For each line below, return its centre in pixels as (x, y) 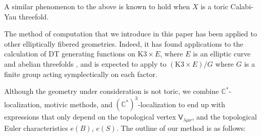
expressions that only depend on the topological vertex (90, 117)
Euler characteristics (36, 128)
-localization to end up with (182, 104)
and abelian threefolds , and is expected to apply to (85, 63)
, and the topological (224, 117)
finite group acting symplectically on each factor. (81, 74)
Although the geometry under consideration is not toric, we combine (112, 91)
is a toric (214, 6)
